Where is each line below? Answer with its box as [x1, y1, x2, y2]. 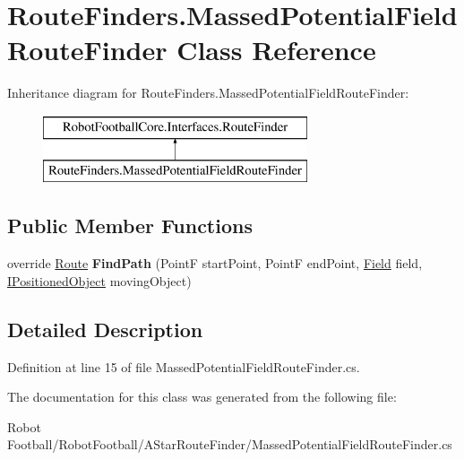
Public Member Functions [7, 212, 253, 239]
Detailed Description [7, 315, 203, 343]
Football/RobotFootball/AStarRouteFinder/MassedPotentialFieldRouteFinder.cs [7, 435, 452, 454]
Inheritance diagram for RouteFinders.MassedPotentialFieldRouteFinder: [7, 83, 409, 102]
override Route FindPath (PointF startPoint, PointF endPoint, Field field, [7, 254, 423, 273]
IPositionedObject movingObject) [7, 271, 192, 290]
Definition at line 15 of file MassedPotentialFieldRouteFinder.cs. [7, 357, 360, 376]
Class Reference [176, 31, 376, 68]
